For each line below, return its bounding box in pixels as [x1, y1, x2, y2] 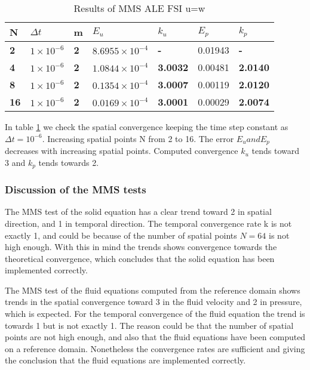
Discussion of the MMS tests [5, 182, 146, 197]
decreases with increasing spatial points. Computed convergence [5, 144, 238, 157]
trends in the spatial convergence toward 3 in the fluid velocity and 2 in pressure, [5, 295, 302, 308]
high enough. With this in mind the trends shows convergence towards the [5, 240, 277, 253]
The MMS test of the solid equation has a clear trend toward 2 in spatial [5, 205, 272, 218]
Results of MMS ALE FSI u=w [73, 1, 205, 15]
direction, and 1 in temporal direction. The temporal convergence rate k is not [5, 217, 292, 229]
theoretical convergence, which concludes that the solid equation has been [5, 252, 275, 264]
